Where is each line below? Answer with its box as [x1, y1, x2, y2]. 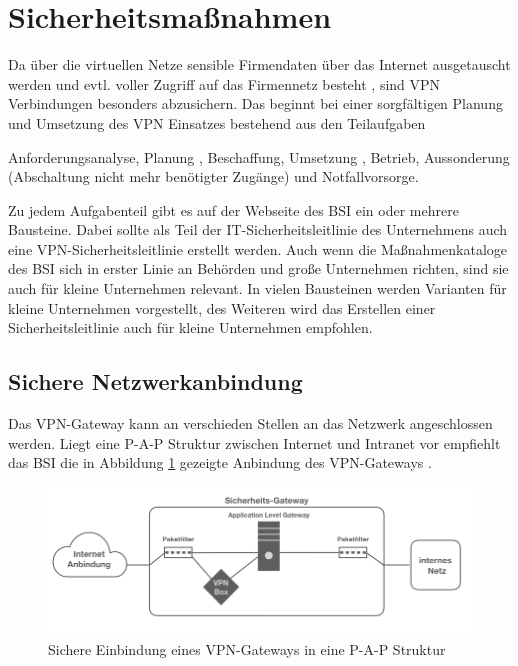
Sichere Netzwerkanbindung [8, 366, 303, 397]
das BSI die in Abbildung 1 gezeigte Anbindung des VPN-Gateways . [8, 452, 432, 473]
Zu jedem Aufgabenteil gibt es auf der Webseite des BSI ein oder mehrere [8, 199, 459, 220]
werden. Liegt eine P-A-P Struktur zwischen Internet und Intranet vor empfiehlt [8, 432, 501, 453]
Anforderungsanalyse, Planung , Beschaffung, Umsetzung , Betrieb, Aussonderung [8, 146, 510, 167]
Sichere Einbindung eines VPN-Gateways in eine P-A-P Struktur [48, 638, 446, 659]
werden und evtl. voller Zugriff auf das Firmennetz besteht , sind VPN [8, 73, 441, 94]
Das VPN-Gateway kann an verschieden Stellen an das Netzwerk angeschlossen [8, 413, 493, 434]
